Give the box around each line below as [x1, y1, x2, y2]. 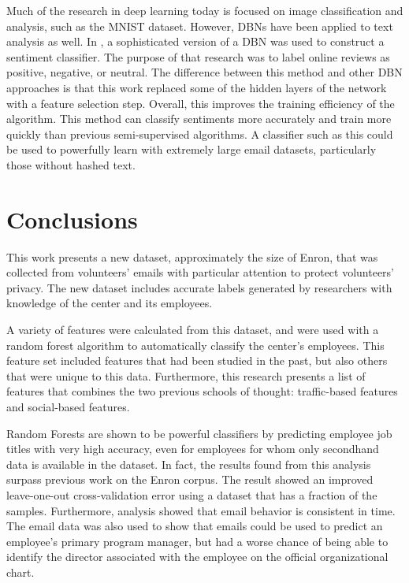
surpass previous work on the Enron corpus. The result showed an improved [6, 471, 374, 488]
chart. [6, 563, 35, 580]
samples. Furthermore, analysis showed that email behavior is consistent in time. [6, 502, 396, 518]
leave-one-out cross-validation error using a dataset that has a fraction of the [6, 486, 377, 503]
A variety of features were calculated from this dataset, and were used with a [6, 321, 379, 338]
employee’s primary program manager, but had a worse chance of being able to [6, 533, 389, 549]
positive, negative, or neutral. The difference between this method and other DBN [6, 64, 403, 80]
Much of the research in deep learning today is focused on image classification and [6, 2, 403, 18]
